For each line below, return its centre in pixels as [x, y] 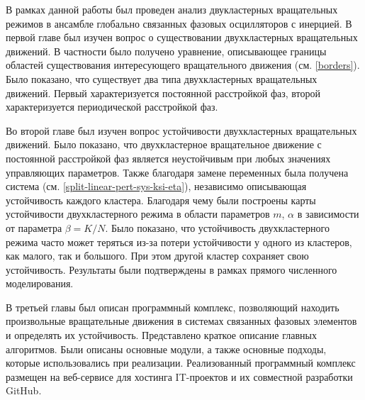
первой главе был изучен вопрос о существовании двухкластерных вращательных [182, 37]
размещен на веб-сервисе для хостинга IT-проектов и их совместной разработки [179, 376]
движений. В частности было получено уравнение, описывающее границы [166, 51]
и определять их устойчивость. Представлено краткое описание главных [161, 335]
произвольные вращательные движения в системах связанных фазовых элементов [181, 321]
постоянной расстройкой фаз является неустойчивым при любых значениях [168, 158]
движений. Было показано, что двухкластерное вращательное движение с [164, 144]
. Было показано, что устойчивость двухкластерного [217, 227]
